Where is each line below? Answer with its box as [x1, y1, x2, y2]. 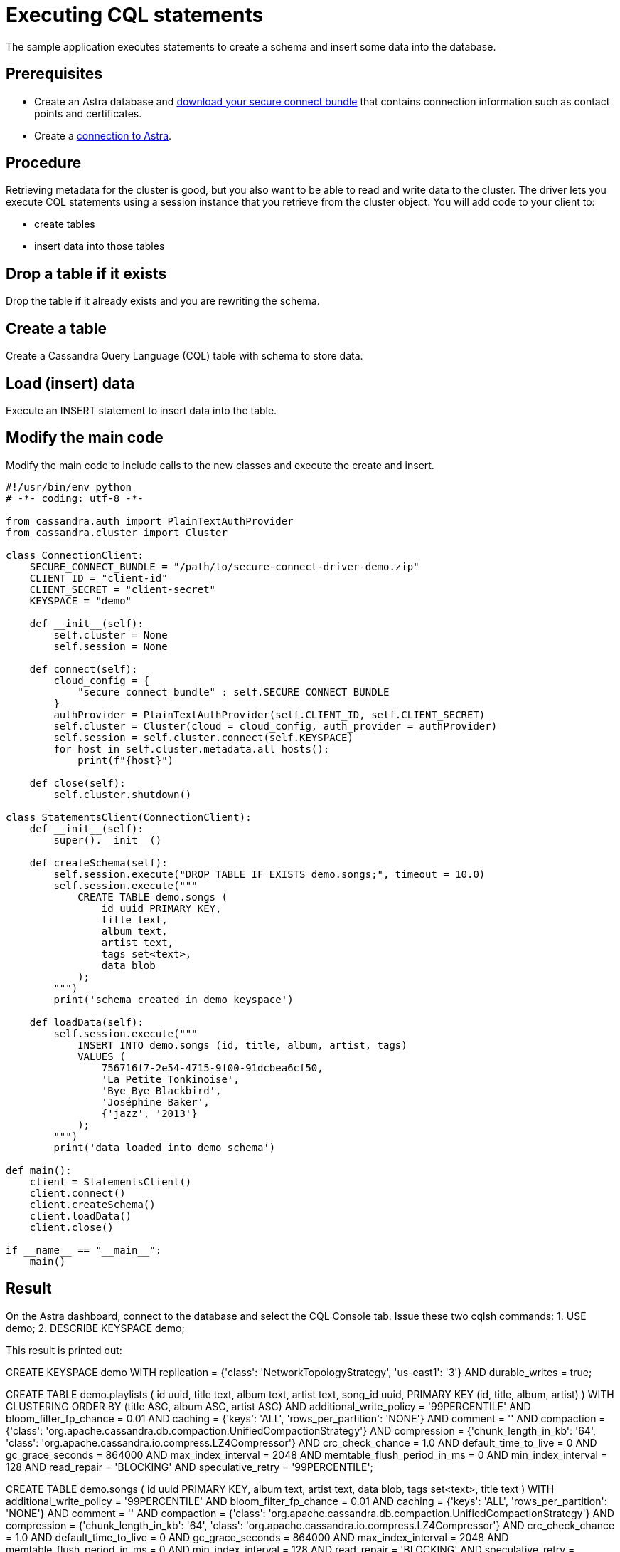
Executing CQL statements [6, 3, 264, 27]
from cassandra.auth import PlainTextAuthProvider [6, 515, 294, 527]
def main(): [6, 1164, 72, 1176]
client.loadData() [29, 1210, 132, 1222]
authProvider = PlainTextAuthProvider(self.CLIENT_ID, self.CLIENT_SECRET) [53, 708, 486, 720]
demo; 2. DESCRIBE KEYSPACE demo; [6, 1321, 185, 1334]
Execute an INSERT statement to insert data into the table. [6, 404, 277, 416]
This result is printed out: [6, 1343, 122, 1356]
